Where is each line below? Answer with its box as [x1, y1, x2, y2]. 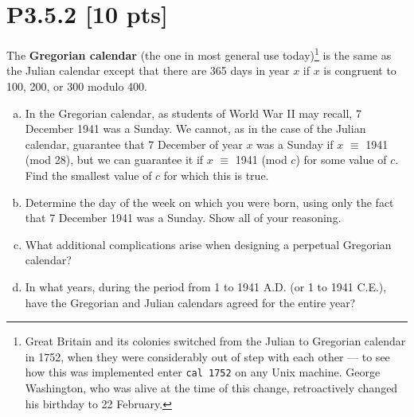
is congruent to [323, 62, 396, 79]
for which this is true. [163, 166, 269, 183]
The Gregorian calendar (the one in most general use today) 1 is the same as [6, 45, 392, 63]
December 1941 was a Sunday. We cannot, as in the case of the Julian [25, 120, 366, 137]
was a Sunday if [256, 135, 334, 152]
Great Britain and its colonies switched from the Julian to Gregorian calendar [25, 333, 406, 349]
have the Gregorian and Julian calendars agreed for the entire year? [25, 294, 356, 310]
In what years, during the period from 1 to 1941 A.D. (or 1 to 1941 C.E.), [25, 278, 387, 294]
